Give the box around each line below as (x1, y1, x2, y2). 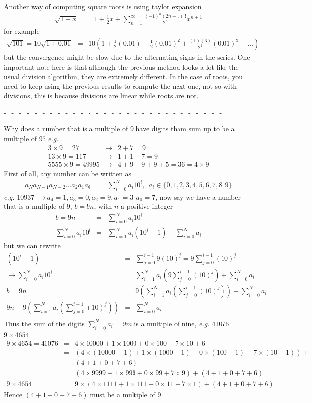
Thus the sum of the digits (4, 318, 85, 328)
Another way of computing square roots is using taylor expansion (4, 1, 202, 11)
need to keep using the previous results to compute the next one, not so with (4, 81, 237, 91)
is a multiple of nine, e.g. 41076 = (134, 318, 237, 328)
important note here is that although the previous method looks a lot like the (4, 61, 239, 72)
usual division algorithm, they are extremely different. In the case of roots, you (4, 71, 243, 81)
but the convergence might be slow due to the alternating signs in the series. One (4, 51, 250, 62)
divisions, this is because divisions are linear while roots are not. (4, 90, 199, 101)
